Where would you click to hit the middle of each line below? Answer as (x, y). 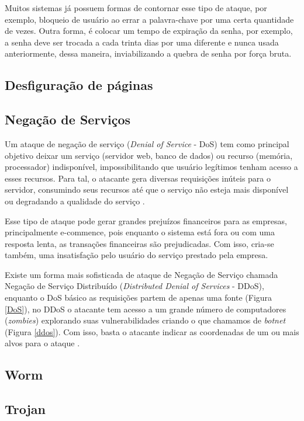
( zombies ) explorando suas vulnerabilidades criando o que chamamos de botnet (145, 320)
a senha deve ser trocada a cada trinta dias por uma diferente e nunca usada (142, 42)
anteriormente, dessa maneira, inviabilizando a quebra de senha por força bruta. (148, 53)
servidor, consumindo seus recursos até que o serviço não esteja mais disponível (147, 189)
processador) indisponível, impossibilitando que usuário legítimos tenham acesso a (151, 167)
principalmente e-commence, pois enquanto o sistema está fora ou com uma (140, 232)
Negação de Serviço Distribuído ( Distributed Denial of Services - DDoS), (134, 286)
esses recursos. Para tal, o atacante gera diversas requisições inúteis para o (138, 178)
